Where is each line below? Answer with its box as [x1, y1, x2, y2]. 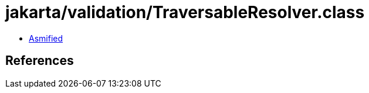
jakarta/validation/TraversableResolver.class [5, 2, 365, 22]
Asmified [29, 33, 63, 43]
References [5, 53, 74, 68]
